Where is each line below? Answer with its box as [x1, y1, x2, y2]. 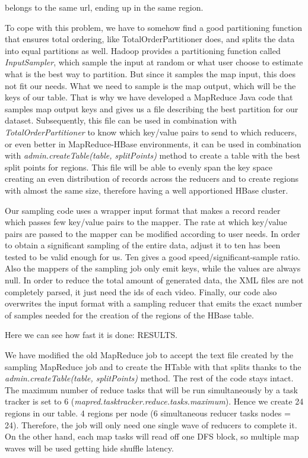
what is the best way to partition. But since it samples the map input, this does [5, 67, 296, 80]
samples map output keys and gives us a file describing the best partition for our [5, 102, 299, 115]
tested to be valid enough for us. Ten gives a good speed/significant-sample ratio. [5, 250, 300, 263]
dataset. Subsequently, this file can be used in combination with [5, 114, 237, 127]
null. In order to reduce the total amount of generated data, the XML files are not [5, 274, 304, 286]
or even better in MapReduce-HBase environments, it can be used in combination [5, 137, 301, 150]
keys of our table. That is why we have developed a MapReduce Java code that [5, 91, 293, 103]
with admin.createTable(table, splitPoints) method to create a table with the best [5, 149, 300, 162]
